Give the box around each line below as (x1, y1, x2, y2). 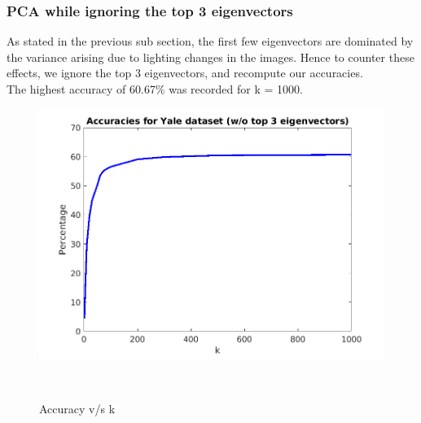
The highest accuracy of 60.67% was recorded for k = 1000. (7, 81, 303, 97)
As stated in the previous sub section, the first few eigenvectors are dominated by (7, 33, 414, 50)
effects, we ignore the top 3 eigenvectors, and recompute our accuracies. (7, 64, 363, 81)
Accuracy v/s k (39, 399, 116, 416)
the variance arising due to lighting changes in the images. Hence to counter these (7, 48, 414, 65)
